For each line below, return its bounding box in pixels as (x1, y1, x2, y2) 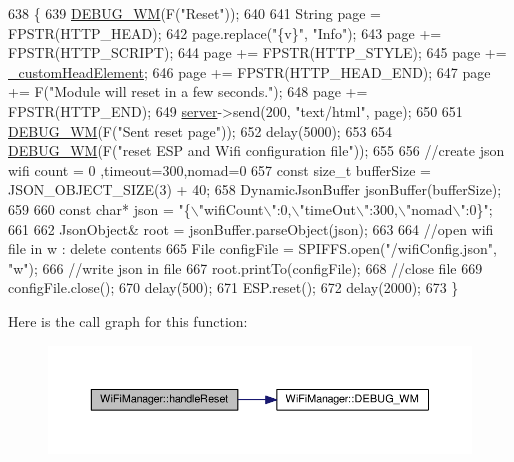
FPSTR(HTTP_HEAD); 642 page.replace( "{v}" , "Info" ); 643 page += (8, 22, 442, 43)
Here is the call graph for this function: (8, 310, 248, 331)
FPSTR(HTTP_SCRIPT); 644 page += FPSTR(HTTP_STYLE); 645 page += (8, 42, 507, 63)
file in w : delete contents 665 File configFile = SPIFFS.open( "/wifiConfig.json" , (8, 238, 497, 259)
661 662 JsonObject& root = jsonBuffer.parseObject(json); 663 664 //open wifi (8, 218, 494, 239)
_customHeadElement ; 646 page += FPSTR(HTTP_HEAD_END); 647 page (8, 61, 491, 82)
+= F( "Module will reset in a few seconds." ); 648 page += (8, 81, 368, 102)
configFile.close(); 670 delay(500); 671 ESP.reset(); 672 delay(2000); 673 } (8, 277, 459, 298)
